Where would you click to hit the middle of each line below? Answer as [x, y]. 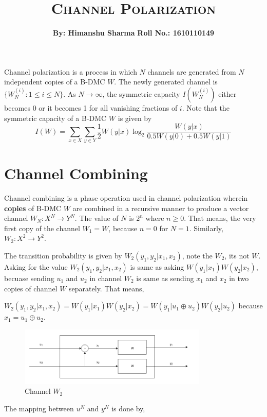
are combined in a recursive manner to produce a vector [161, 208]
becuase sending [29, 278]
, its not [237, 255]
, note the [197, 255]
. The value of [97, 218]
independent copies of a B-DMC [55, 82]
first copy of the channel [42, 228]
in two [239, 278]
